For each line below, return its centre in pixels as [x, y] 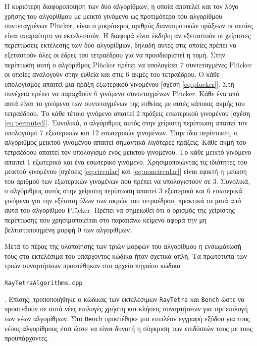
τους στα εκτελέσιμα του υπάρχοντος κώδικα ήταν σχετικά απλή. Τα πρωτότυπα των [126, 256]
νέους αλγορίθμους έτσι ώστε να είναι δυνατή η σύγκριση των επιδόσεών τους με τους [128, 328]
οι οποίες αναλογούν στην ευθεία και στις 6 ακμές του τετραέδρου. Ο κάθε [112, 74]
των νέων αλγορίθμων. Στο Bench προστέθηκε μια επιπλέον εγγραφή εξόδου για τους [127, 318]
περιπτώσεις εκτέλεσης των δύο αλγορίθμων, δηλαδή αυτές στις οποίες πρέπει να [121, 45]
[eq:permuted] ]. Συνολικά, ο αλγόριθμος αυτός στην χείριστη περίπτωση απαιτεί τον [126, 123]
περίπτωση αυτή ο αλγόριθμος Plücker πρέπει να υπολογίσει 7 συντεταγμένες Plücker [128, 64]
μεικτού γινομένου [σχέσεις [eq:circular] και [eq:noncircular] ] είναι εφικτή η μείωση [126, 171]
